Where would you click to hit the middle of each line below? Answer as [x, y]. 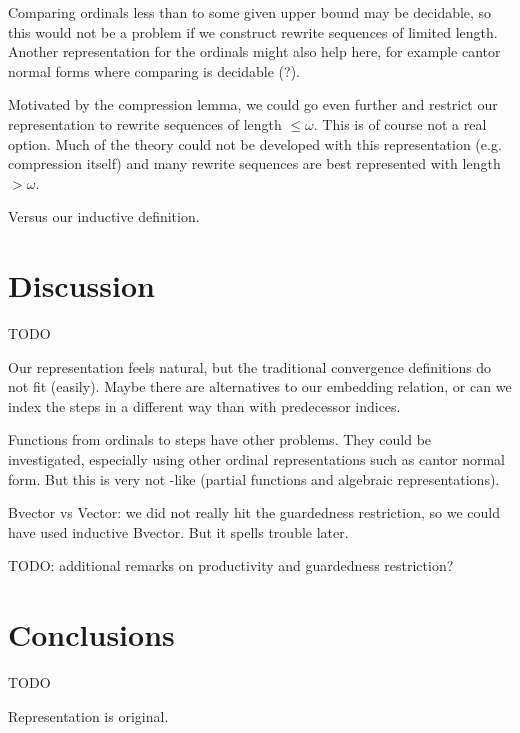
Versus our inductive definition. [104, 216]
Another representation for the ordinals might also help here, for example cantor [254, 51]
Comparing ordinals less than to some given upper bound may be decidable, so [250, 12]
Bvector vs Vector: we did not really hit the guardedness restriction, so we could [254, 512]
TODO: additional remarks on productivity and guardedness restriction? [231, 565]
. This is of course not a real [400, 123]
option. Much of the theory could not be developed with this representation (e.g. [255, 143]
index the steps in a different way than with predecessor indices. [204, 405]
